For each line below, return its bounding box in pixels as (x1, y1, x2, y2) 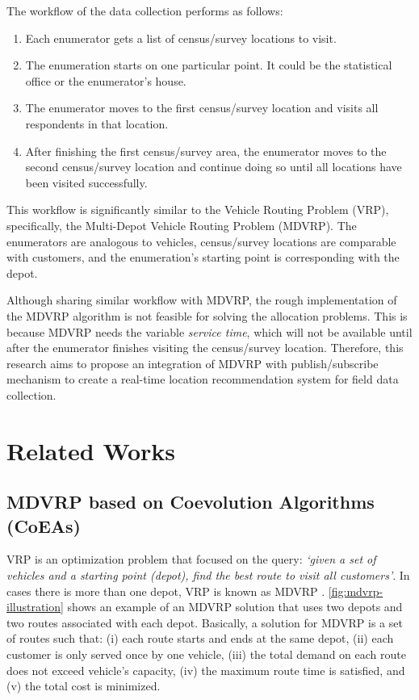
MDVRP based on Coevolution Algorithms (6, 489, 375, 514)
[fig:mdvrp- (328, 582, 383, 599)
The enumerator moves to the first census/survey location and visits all (25, 99, 379, 116)
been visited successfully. (25, 174, 148, 191)
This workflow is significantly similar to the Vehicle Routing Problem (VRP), (6, 201, 389, 218)
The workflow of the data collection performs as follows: (6, 2, 283, 19)
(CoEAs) (6, 513, 81, 538)
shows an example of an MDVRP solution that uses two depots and (67, 598, 403, 615)
